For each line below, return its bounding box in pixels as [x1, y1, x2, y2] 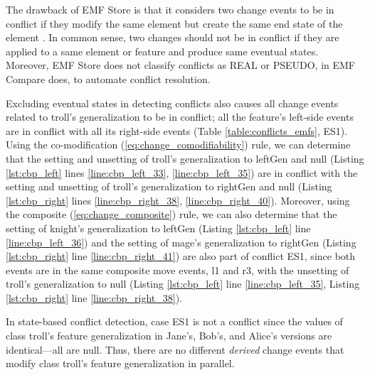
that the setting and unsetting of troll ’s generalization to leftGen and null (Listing [6, 151, 364, 165]
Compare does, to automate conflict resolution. [6, 71, 211, 86]
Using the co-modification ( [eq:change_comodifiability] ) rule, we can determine [6, 137, 351, 152]
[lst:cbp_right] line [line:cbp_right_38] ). [6, 290, 182, 305]
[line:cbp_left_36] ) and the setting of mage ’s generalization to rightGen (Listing [6, 234, 356, 249]
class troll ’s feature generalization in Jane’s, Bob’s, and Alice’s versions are [6, 328, 332, 343]
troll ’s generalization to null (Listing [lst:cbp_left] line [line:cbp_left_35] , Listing [6, 276, 360, 291]
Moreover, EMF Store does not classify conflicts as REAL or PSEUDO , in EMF [6, 58, 355, 72]
